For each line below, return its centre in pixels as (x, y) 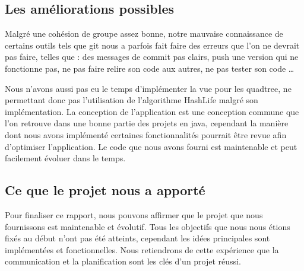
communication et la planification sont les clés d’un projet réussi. (123, 261)
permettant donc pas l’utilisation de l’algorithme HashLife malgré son (132, 100)
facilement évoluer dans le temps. (65, 158)
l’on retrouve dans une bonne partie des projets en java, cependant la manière (147, 123)
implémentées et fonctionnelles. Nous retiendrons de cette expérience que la (142, 249)
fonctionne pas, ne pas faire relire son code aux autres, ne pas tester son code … (150, 68)
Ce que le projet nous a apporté (105, 190)
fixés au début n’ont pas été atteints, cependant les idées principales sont (137, 238)
